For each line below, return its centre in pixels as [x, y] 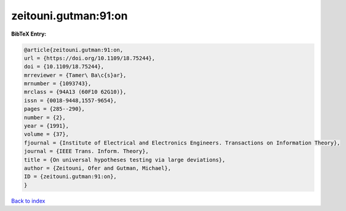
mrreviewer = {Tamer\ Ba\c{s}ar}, [75, 75]
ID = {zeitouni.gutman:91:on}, [71, 177]
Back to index [28, 201]
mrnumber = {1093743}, [58, 84]
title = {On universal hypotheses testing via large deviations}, [125, 160]
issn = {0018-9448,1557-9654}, [71, 100]
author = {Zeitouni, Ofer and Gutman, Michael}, [98, 168]
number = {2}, [45, 117]
